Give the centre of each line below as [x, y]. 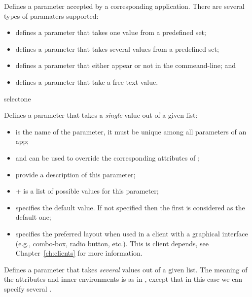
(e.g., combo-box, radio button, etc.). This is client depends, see [112, 243]
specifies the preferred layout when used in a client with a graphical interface [132, 233]
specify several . [28, 288]
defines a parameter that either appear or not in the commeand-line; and [126, 65]
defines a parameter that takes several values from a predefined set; [117, 49]
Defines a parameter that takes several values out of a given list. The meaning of [126, 269]
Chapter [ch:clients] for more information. [79, 253]
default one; [33, 217]
